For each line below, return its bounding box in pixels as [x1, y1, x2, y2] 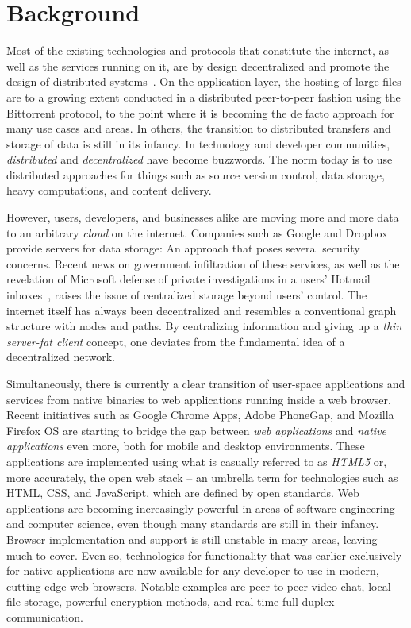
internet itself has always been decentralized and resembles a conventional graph [6, 302, 397, 318]
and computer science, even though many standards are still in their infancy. [6, 515, 379, 532]
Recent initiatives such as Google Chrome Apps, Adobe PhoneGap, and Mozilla [6, 406, 394, 423]
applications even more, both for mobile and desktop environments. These [6, 437, 365, 454]
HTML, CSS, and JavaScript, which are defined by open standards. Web [6, 484, 359, 501]
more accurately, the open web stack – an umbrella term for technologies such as [6, 468, 398, 485]
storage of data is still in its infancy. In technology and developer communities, [6, 135, 390, 152]
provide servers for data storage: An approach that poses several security [6, 240, 360, 256]
